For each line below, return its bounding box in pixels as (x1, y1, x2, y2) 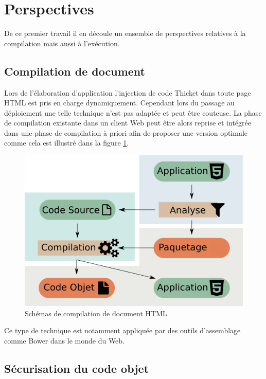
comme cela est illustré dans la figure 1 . (4, 137, 129, 148)
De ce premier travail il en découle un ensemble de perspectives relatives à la (4, 28, 246, 39)
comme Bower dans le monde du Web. (4, 335, 125, 346)
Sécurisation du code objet (4, 360, 149, 376)
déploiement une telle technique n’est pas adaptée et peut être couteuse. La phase (4, 107, 262, 118)
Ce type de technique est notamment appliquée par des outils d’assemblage (4, 325, 241, 336)
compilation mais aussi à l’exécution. (4, 38, 120, 48)
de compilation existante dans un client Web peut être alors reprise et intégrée (4, 117, 251, 128)
